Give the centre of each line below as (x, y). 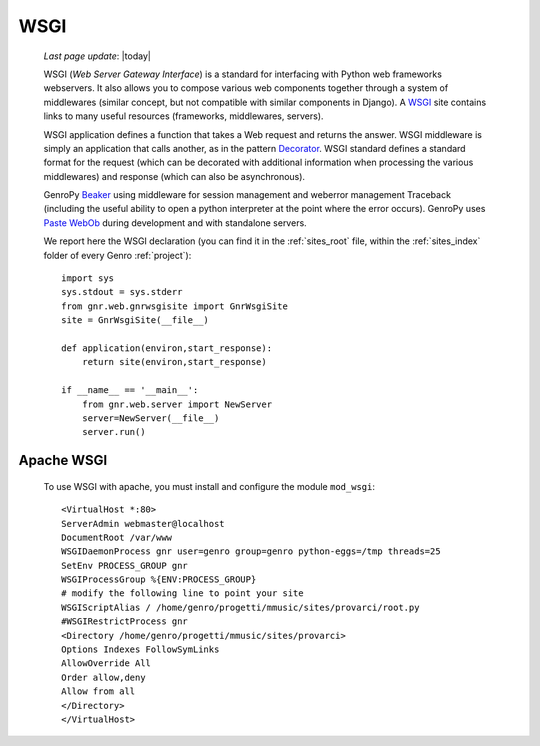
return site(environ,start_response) (174, 362)
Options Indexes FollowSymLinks (140, 649)
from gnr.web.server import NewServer (177, 404)
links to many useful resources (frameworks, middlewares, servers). (183, 116)
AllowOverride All (106, 663)
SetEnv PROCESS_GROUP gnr (125, 565)
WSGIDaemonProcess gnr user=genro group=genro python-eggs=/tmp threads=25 (251, 551)
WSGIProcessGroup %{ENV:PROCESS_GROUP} (159, 579)
